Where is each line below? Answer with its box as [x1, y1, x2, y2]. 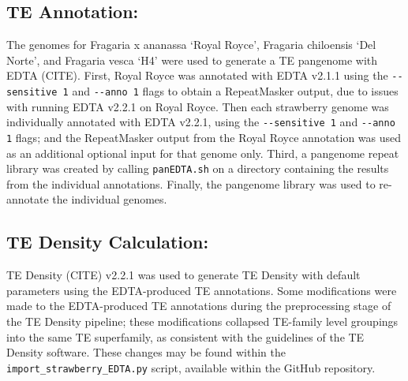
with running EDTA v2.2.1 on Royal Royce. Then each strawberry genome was [6, 98, 389, 114]
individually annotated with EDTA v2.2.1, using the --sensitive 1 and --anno [6, 114, 395, 130]
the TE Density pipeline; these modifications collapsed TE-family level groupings [6, 313, 399, 330]
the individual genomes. [52, 191, 167, 207]
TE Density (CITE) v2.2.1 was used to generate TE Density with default [6, 267, 361, 283]
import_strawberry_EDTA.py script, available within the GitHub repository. [6, 359, 376, 375]
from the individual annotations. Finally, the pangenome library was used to [6, 175, 376, 192]
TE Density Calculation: [6, 230, 209, 254]
